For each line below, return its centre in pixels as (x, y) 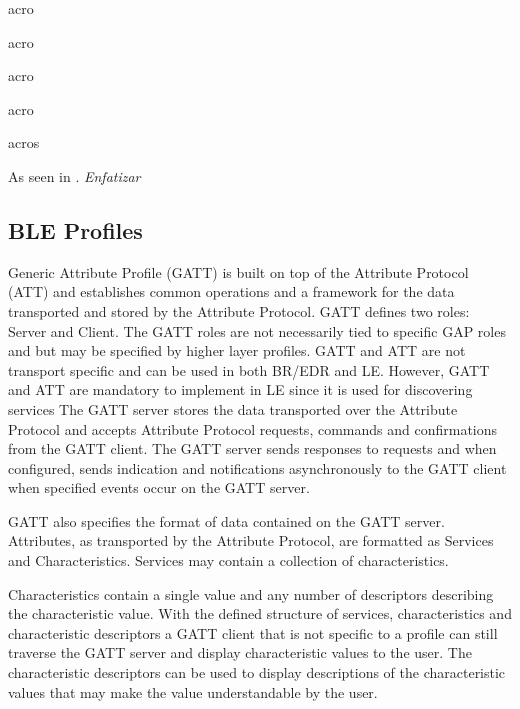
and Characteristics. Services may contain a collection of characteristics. (228, 560)
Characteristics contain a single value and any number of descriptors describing (251, 593)
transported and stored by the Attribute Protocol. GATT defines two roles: (239, 310)
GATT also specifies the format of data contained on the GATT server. (226, 520)
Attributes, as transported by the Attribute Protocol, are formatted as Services (251, 540)
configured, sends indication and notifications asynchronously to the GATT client (257, 467)
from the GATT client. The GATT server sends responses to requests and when (252, 448)
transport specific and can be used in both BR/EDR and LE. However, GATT (249, 369)
